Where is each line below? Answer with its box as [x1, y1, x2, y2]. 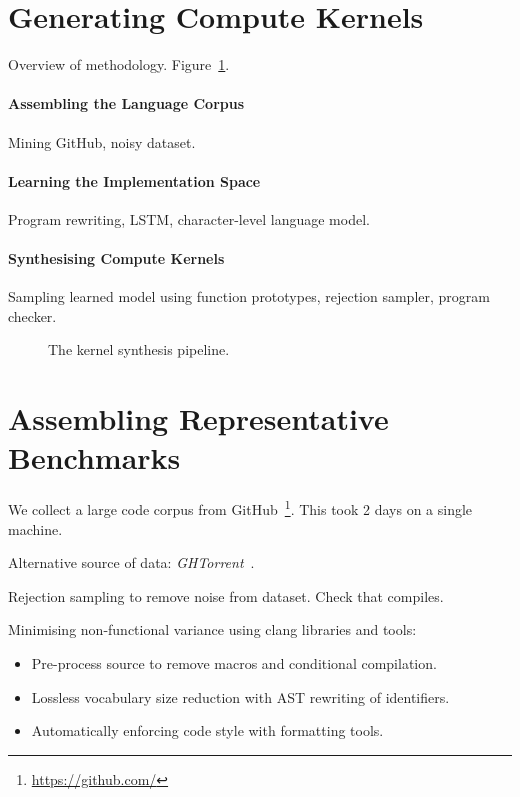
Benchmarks [8, 437, 181, 478]
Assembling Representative [8, 398, 389, 439]
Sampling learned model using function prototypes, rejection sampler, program [8, 286, 490, 307]
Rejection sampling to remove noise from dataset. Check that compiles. [8, 585, 444, 606]
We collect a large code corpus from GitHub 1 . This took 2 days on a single [8, 496, 473, 520]
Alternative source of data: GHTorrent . [8, 552, 255, 573]
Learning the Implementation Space [8, 170, 261, 191]
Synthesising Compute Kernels [8, 248, 225, 269]
